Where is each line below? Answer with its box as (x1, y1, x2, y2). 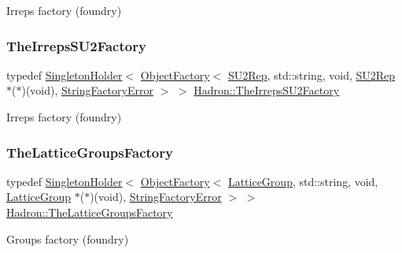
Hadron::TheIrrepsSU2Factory (194, 82, 340, 99)
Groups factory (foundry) (6, 230, 129, 247)
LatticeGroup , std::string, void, (227, 173, 378, 189)
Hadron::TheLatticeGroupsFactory (6, 204, 173, 220)
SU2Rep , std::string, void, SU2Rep (227, 66, 396, 83)
